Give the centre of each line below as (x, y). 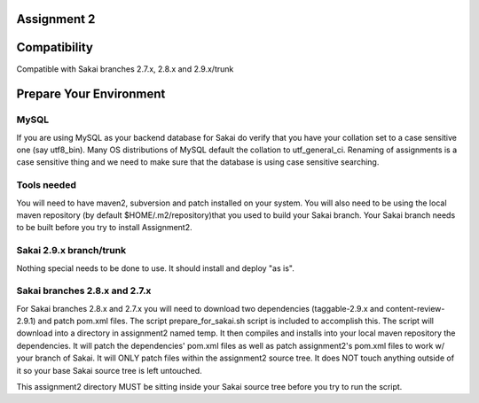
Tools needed (47, 185)
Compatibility (55, 47)
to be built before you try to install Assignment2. (104, 228)
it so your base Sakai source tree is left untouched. (110, 370)
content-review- (415, 308)
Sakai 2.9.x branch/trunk (71, 251)
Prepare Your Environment (91, 94)
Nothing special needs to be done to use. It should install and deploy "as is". (155, 268)
